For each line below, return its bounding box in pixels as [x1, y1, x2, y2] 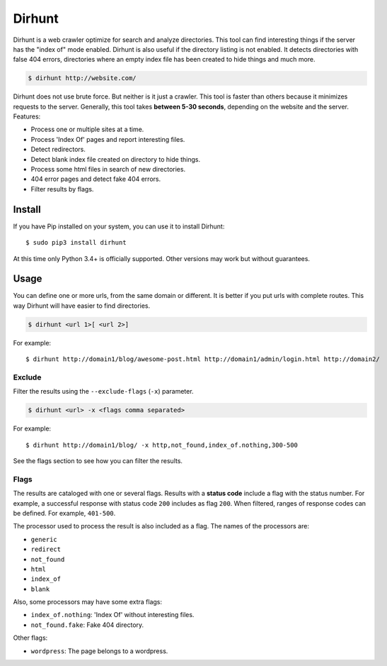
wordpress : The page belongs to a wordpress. [30, 646, 168, 655]
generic [30, 535, 58, 543]
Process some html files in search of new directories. [30, 165, 186, 174]
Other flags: [13, 633, 48, 642]
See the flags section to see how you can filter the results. [13, 457, 183, 465]
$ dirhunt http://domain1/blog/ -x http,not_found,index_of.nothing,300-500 [25, 440, 299, 449]
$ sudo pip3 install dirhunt [25, 238, 127, 247]
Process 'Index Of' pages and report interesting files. [30, 135, 185, 143]
